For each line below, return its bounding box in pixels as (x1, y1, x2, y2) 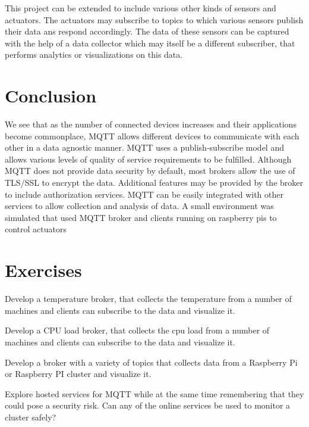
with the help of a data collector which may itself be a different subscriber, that (5, 36, 295, 49)
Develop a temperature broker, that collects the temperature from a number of (5, 292, 292, 305)
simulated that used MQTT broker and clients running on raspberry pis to (5, 211, 277, 223)
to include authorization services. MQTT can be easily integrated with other (5, 188, 283, 200)
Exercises (5, 258, 82, 282)
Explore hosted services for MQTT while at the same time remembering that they (5, 387, 304, 400)
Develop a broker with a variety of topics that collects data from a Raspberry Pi (5, 356, 298, 368)
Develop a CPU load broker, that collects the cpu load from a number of (5, 324, 270, 336)
